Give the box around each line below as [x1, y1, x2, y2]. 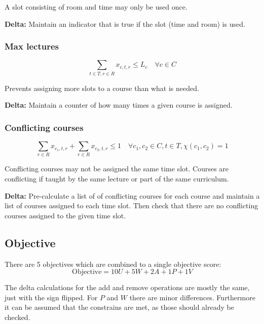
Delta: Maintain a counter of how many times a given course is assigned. [5, 100, 233, 110]
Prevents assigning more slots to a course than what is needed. [5, 82, 199, 93]
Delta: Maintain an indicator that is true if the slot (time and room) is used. [5, 18, 245, 29]
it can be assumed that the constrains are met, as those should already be [5, 302, 234, 312]
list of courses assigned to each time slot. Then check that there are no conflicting [5, 200, 258, 211]
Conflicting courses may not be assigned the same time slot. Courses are [5, 163, 229, 174]
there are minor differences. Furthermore [129, 292, 255, 302]
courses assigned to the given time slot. [5, 210, 126, 220]
